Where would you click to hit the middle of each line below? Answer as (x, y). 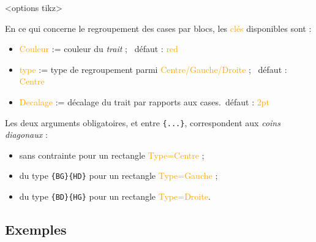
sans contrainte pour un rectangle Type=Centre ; (112, 155)
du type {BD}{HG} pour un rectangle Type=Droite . (115, 196)
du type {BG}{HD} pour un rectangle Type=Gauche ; (118, 176)
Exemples (36, 229)
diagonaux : (26, 134)
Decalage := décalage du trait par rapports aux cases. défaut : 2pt (144, 101)
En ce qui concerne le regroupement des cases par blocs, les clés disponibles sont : (158, 28)
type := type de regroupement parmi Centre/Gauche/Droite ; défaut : (153, 69)
